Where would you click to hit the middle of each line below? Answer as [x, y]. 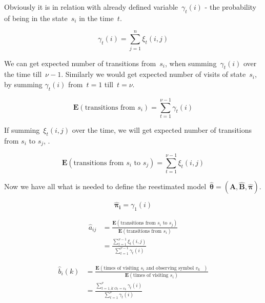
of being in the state [36, 18]
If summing [22, 129]
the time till [23, 74]
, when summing [191, 63]
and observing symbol [170, 268]
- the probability [231, 7]
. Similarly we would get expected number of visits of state [154, 74]
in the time [96, 18]
